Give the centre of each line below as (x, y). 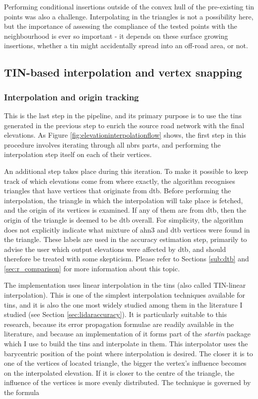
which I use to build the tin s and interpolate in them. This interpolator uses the (126, 344)
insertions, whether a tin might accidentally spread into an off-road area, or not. (126, 45)
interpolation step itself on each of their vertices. (78, 154)
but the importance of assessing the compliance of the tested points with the (121, 26)
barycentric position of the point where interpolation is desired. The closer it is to (129, 353)
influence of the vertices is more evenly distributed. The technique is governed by (128, 382)
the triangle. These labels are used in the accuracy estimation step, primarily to (126, 239)
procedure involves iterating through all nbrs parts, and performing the (112, 144)
